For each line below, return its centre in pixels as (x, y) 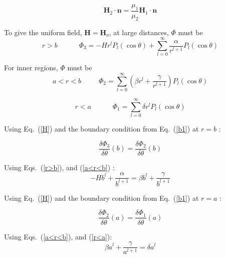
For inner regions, (31, 68)
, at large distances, (139, 32)
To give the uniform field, (43, 32)
